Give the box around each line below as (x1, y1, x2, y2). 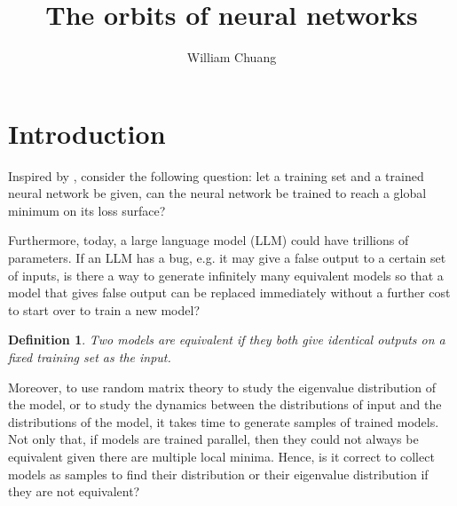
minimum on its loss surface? (8, 201, 166, 219)
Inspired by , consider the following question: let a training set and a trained (8, 166, 424, 185)
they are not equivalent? (8, 482, 140, 501)
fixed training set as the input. (8, 348, 171, 366)
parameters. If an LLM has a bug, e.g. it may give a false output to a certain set (8, 249, 446, 267)
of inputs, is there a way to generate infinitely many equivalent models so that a (8, 265, 444, 284)
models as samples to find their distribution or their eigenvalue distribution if (8, 464, 429, 483)
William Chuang (186, 48, 277, 67)
